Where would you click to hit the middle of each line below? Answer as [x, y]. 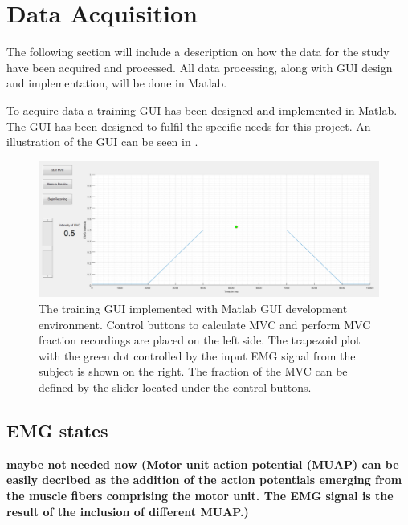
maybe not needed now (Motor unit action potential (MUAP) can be [203, 464]
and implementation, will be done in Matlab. [117, 83]
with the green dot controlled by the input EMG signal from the [197, 355]
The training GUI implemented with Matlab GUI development [193, 309]
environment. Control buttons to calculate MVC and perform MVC [205, 324]
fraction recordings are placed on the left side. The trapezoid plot [200, 340]
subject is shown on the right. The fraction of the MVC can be [193, 371]
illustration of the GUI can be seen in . [102, 142]
